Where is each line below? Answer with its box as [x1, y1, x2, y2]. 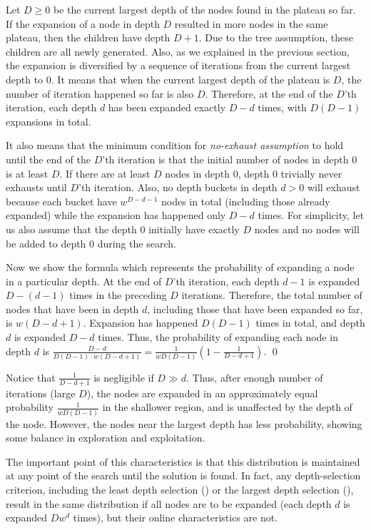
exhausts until [6, 180, 67, 195]
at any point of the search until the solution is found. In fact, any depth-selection [6, 468, 361, 483]
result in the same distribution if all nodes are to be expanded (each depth [6, 496, 332, 511]
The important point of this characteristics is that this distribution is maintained [6, 454, 360, 469]
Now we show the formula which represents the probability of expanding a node [6, 260, 355, 275]
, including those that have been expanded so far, [147, 301, 363, 316]
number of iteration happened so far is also [6, 86, 194, 101]
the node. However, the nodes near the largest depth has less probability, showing [6, 416, 362, 431]
